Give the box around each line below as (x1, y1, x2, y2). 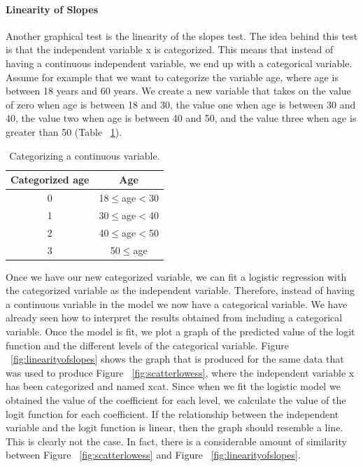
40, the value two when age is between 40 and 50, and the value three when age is (6, 111, 357, 125)
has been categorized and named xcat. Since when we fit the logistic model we (6, 379, 341, 393)
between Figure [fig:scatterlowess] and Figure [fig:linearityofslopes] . (6, 447, 301, 462)
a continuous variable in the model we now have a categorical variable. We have (6, 296, 348, 311)
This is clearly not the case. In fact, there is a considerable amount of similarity (6, 433, 347, 448)
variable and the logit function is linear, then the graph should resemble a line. (6, 420, 343, 435)
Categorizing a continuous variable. (9, 148, 160, 162)
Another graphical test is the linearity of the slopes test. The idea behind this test (6, 28, 358, 43)
